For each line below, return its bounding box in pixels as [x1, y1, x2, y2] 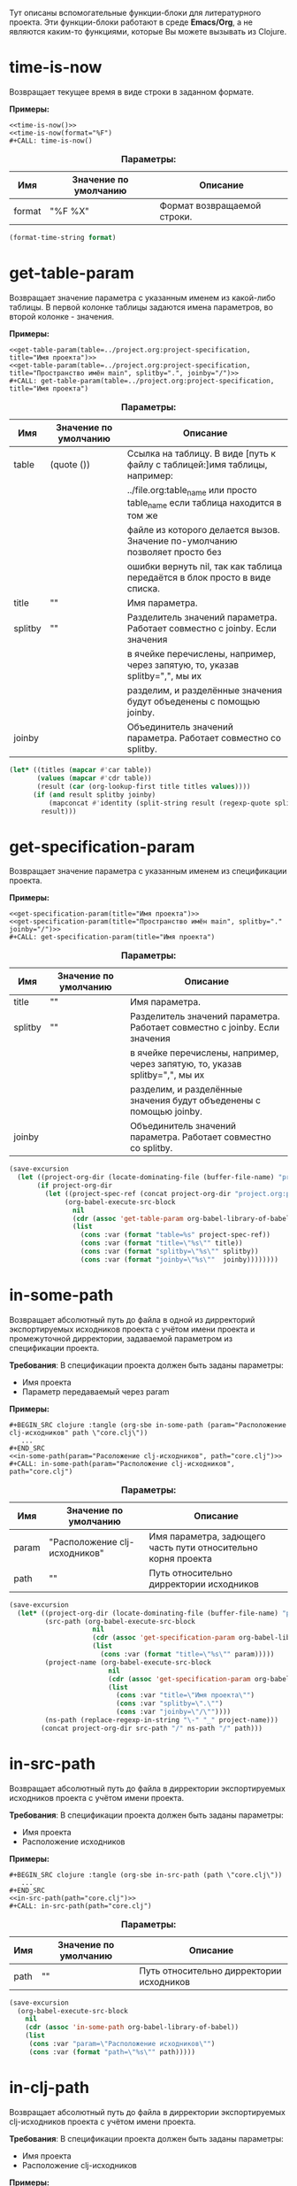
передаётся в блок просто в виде [126, 571, 271, 583]
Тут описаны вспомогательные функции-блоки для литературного [9, 8, 262, 18]
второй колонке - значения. [9, 311, 115, 321]
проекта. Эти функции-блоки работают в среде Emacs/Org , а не [9, 17, 254, 27]
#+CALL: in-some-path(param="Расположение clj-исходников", [9, 1459, 236, 1468]
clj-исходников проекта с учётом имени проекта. [9, 2116, 196, 2127]
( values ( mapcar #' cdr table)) [36, 774, 152, 783]
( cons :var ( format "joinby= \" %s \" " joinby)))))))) [80, 1255, 278, 1264]
